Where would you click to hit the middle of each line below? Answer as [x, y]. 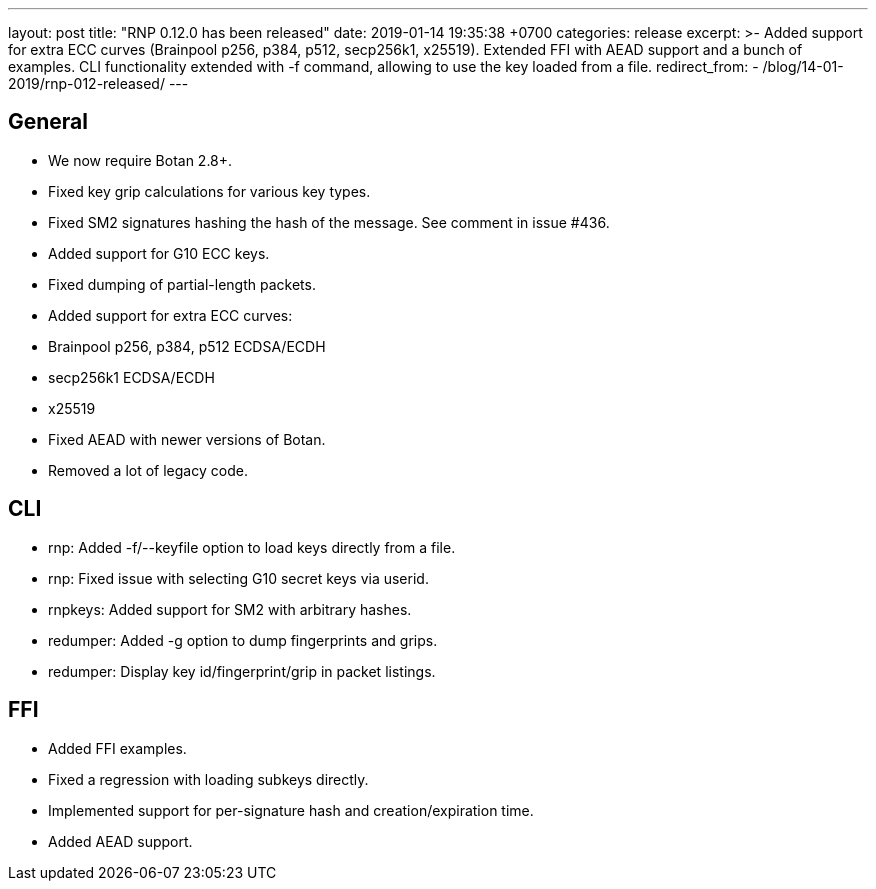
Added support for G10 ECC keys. [159, 253]
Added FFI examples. [117, 748]
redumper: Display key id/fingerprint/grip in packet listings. [242, 671]
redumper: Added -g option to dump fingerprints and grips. [243, 640]
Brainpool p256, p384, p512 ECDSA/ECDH [187, 346]
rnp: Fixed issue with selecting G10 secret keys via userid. [238, 578]
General [48, 122]
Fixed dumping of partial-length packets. [182, 284]
